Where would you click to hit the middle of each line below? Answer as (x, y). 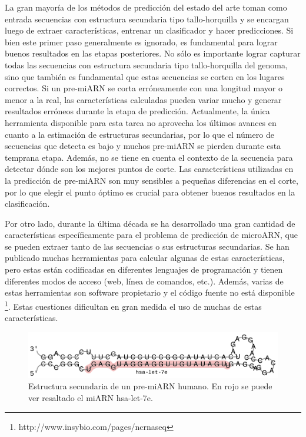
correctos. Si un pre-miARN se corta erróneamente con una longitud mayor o (144, 88)
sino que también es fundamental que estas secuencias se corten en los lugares (145, 76)
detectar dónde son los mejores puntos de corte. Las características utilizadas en (149, 169)
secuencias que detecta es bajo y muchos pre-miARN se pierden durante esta (143, 146)
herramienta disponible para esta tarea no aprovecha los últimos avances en (141, 122)
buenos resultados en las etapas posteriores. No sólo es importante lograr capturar (153, 53)
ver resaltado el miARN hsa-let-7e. (91, 397)
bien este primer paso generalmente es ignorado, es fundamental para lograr (141, 42)
